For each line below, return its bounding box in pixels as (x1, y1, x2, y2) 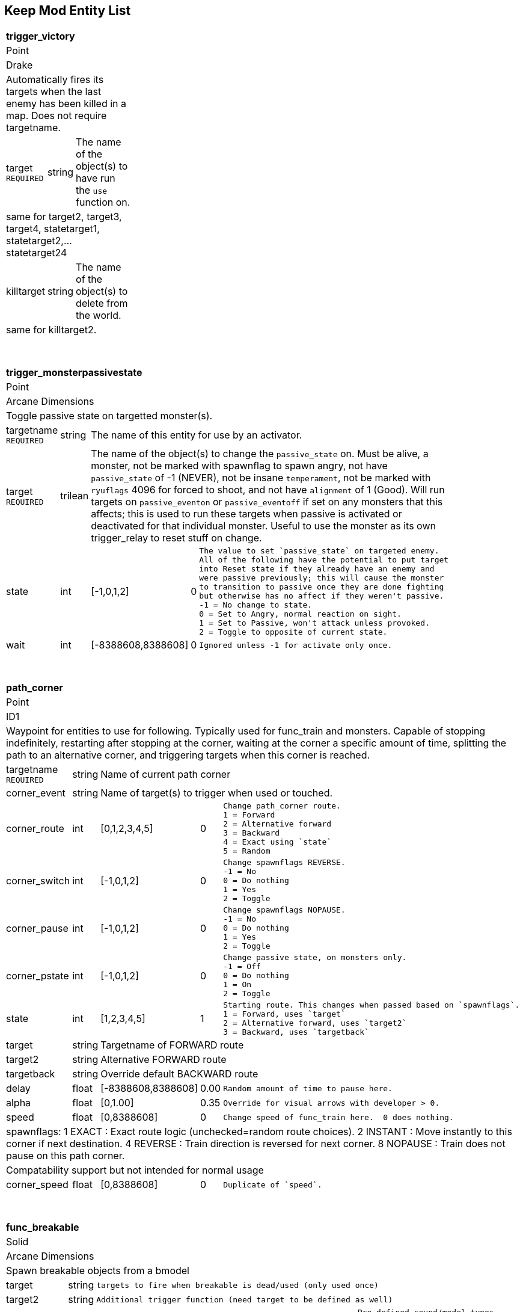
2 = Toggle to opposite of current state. (199, 627, 388, 637)
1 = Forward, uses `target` (223, 1009, 346, 1019)
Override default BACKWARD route (100, 1068, 258, 1080)
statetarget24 (6, 247, 67, 259)
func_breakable (6, 1221, 79, 1234)
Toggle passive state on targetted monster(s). (6, 410, 213, 422)
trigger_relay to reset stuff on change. (91, 532, 262, 544)
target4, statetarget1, (6, 223, 100, 235)
